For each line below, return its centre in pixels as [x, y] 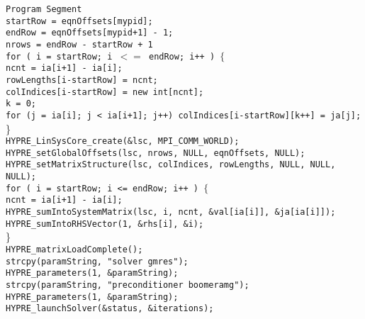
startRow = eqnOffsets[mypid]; [79, 21]
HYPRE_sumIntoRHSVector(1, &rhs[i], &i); [105, 224]
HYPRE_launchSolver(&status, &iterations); [110, 309]
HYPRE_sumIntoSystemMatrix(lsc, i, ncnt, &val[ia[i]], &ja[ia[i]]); [171, 212]
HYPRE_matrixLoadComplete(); [74, 250]
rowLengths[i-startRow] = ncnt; [82, 80]
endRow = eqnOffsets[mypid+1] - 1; [90, 33]
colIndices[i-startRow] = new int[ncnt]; [105, 92]
